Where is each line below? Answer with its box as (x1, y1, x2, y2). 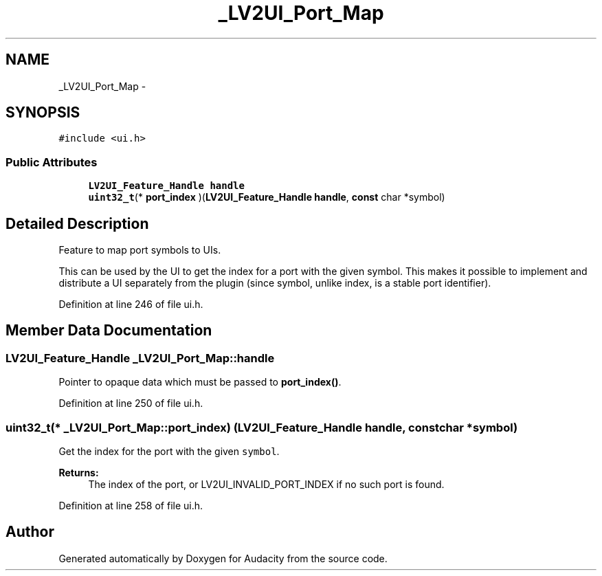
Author (5, 523, 54, 541)
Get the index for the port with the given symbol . (58, 445, 280, 457)
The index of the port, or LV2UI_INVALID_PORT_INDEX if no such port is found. (88, 478, 445, 490)
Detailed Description (5, 214, 149, 232)
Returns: (58, 467, 99, 478)
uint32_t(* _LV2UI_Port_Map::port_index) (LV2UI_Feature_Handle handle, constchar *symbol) (5, 420, 518, 434)
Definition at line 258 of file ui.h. (58, 500, 203, 511)
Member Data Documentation (5, 322, 212, 340)
